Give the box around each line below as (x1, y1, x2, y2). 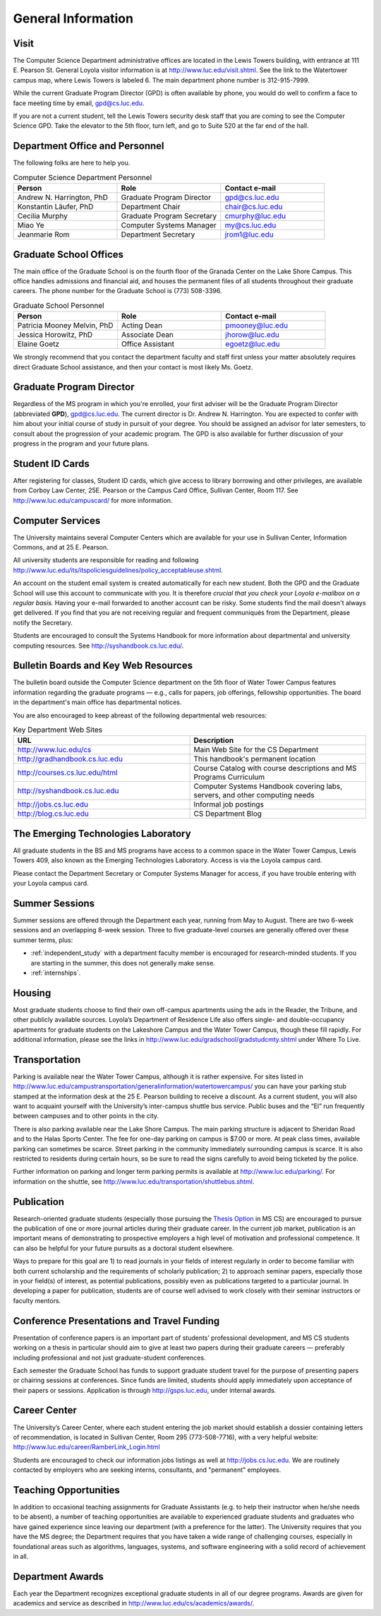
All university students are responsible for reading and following (13, 556, 199, 564)
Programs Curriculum (193, 772, 265, 782)
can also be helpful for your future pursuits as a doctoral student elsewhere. (13, 1244, 234, 1252)
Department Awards (13, 1570, 104, 1582)
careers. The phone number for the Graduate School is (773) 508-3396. (13, 287, 222, 295)
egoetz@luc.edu (225, 339, 280, 349)
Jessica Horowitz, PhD (17, 330, 93, 340)
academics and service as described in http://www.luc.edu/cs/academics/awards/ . (13, 1599, 255, 1608)
